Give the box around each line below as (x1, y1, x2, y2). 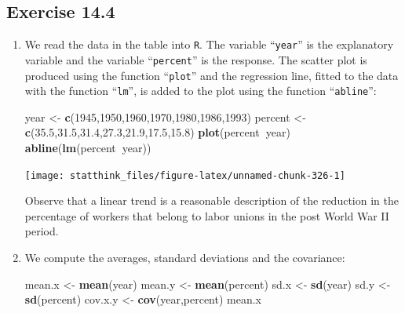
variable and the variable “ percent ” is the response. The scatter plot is (24, 51, 367, 67)
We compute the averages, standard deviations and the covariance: (24, 249, 345, 266)
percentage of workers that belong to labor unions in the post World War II (24, 207, 389, 224)
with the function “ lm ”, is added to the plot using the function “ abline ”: (24, 82, 377, 99)
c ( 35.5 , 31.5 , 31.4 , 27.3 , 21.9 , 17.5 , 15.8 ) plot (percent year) (24, 124, 290, 140)
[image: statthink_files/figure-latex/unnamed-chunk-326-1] (24, 169, 345, 181)
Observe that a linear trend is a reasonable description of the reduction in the (24, 192, 399, 209)
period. (24, 223, 59, 239)
